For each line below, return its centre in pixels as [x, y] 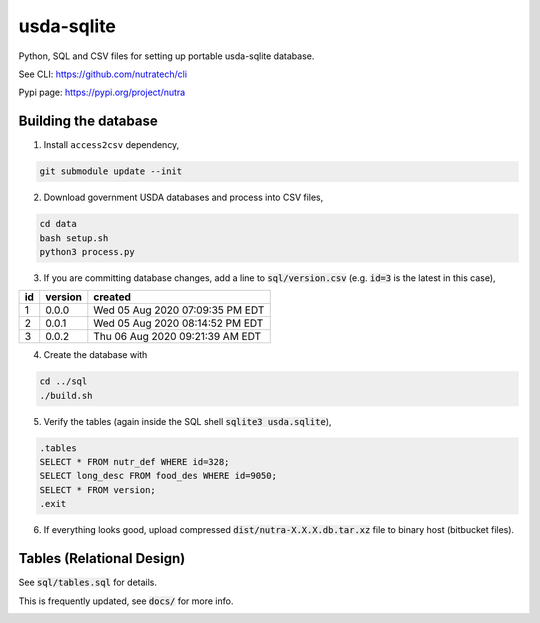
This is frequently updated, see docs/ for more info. [126, 601]
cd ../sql [63, 381]
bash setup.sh [74, 238]
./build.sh [66, 395]
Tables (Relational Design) [102, 558]
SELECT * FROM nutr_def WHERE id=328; [134, 462]
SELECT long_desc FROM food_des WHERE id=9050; [158, 476]
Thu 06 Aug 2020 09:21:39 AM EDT [177, 337]
